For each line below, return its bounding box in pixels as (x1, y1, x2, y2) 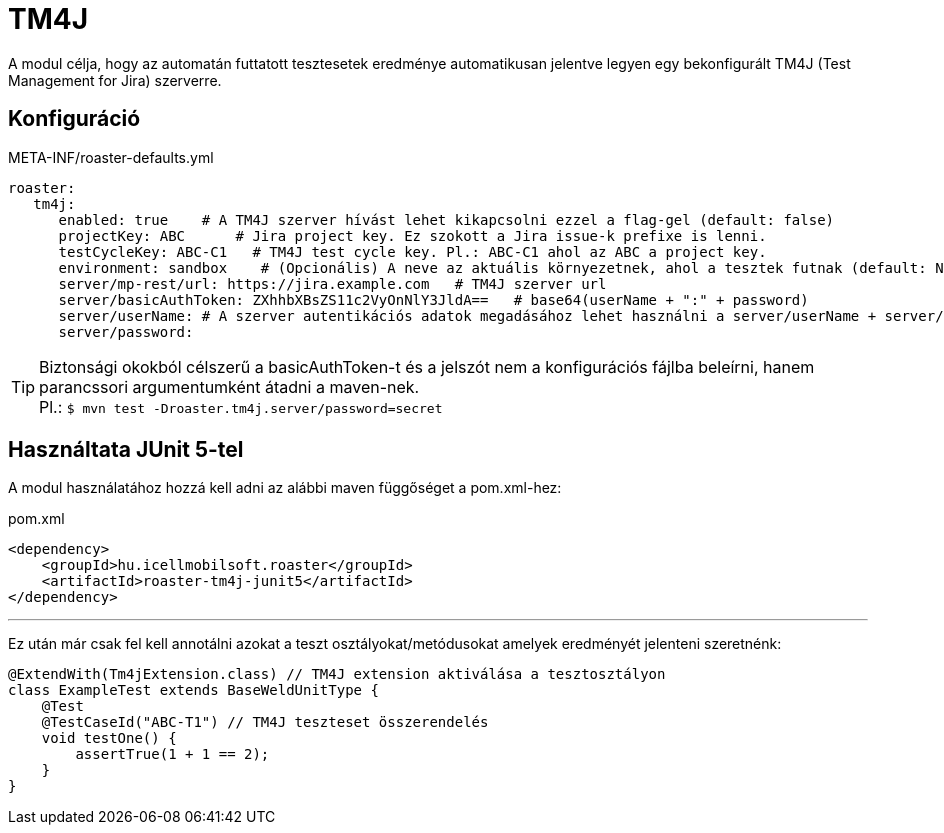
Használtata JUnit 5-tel (8, 437, 244, 463)
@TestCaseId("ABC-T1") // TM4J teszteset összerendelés (41, 714, 489, 731)
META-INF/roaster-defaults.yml (8, 148, 214, 166)
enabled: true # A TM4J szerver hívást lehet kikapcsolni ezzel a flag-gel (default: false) (58, 211, 835, 228)
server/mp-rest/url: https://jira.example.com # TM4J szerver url (58, 275, 607, 292)
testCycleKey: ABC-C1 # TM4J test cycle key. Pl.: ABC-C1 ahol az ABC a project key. (58, 243, 767, 260)
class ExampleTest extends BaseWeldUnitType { (8, 682, 379, 699)
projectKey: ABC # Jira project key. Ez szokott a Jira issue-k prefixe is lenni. (58, 227, 767, 244)
